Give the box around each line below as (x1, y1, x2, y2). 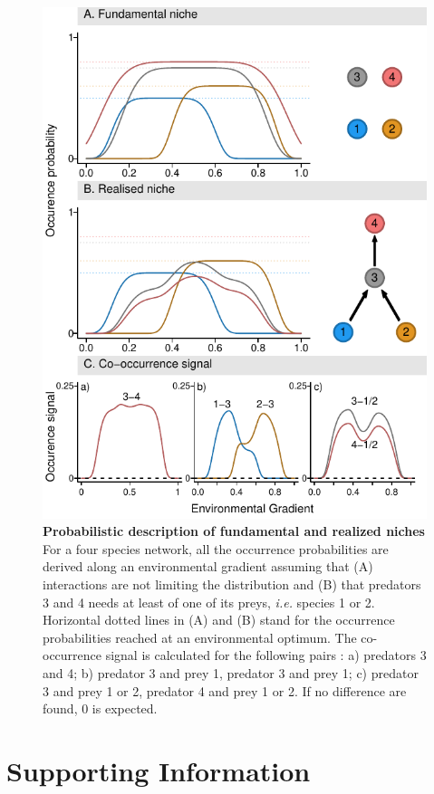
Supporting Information (6, 751, 311, 789)
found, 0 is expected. (43, 699, 158, 718)
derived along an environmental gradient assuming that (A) (43, 557, 373, 576)
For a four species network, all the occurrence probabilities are (43, 539, 389, 558)
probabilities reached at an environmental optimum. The (43, 627, 357, 646)
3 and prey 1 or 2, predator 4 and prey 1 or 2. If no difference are (43, 681, 407, 700)
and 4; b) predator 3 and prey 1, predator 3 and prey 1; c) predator (43, 663, 419, 682)
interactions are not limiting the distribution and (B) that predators (43, 575, 421, 594)
